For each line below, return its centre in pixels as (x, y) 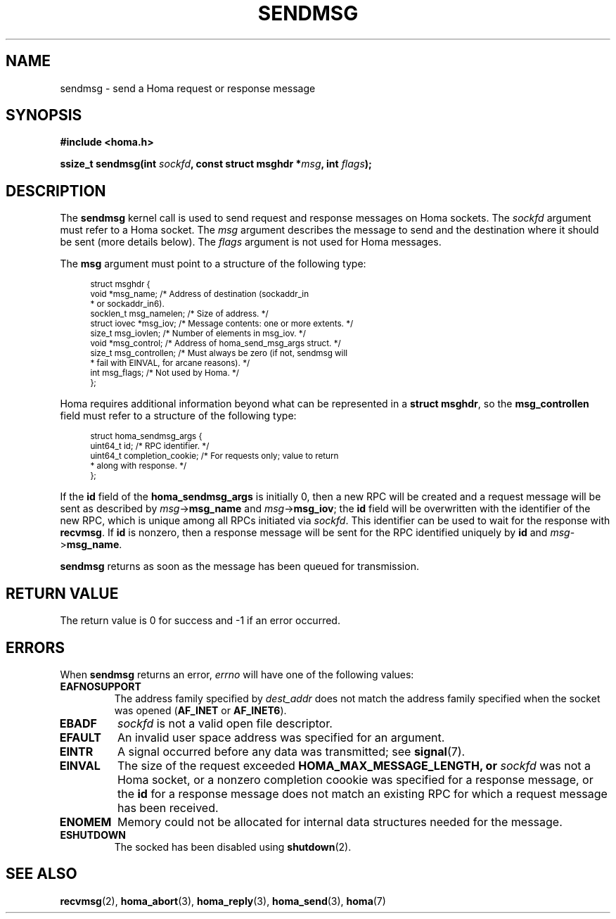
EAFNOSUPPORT (101, 686)
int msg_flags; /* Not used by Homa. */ (165, 373)
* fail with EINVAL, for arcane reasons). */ (170, 363)
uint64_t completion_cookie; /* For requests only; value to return (214, 456)
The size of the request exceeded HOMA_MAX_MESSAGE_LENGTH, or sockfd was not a (354, 765)
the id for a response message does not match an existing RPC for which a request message (362, 793)
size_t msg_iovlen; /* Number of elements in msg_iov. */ (198, 334)
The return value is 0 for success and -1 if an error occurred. (200, 621)
